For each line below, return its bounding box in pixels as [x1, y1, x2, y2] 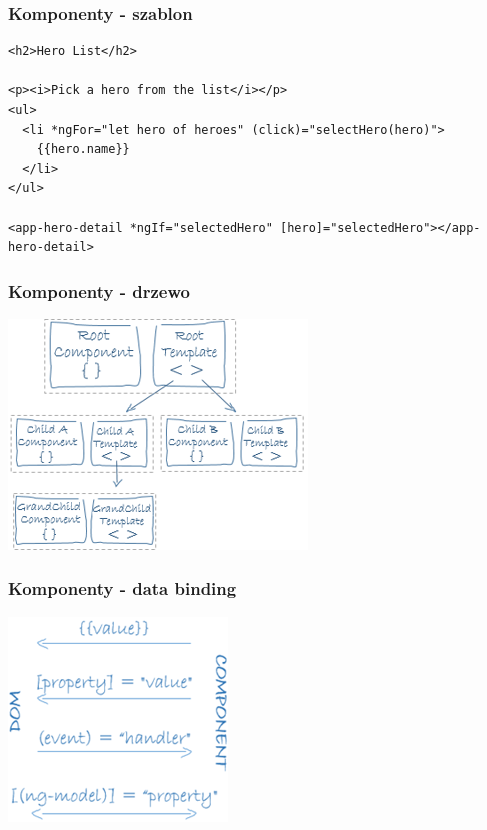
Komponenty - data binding [8, 576, 237, 601]
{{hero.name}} [36, 142, 130, 157]
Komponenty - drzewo [8, 278, 190, 303]
